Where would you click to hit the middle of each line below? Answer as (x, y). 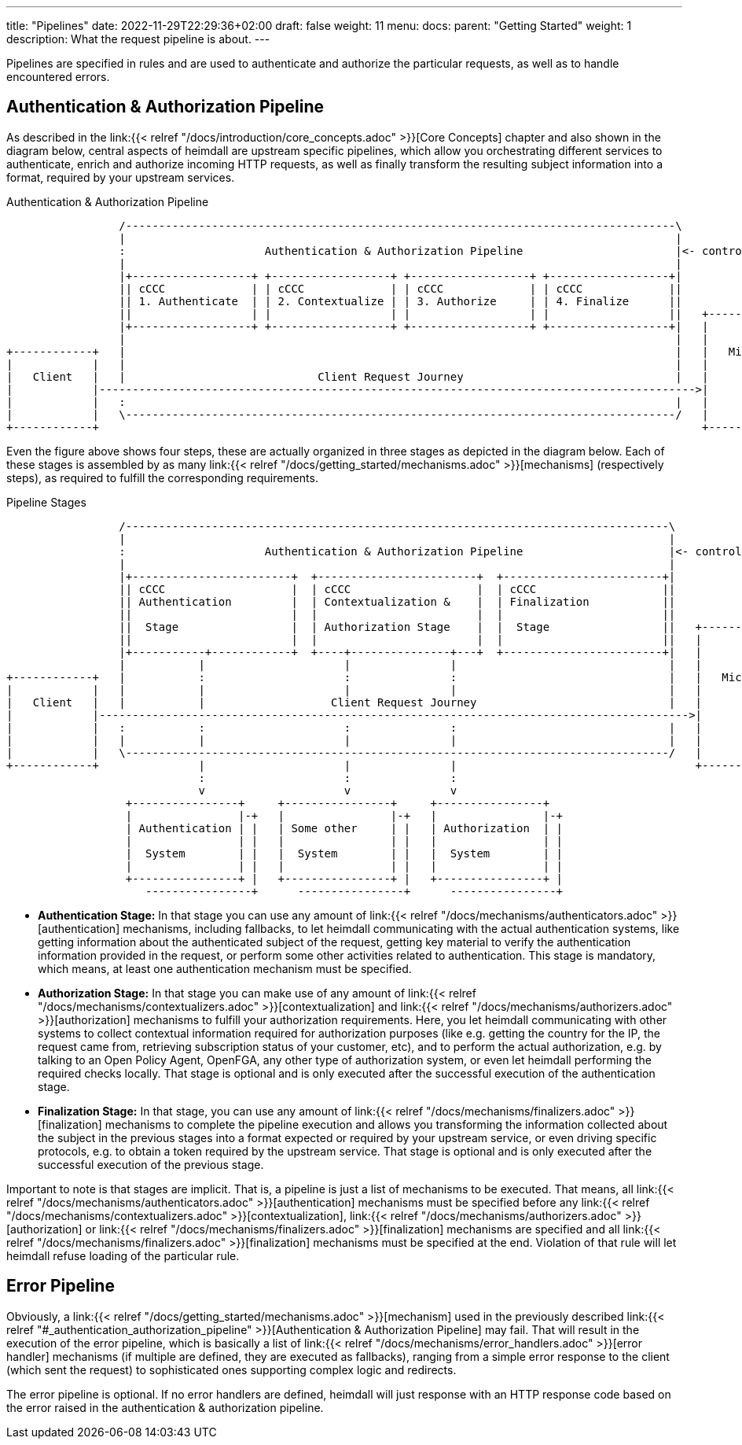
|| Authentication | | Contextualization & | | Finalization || (397, 601)
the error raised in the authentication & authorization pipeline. (165, 1407)
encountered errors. (58, 77)
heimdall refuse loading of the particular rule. (123, 1255)
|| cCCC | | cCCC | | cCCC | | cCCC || (400, 288)
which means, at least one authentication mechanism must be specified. (225, 968)
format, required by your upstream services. (121, 177)
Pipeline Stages (46, 502)
